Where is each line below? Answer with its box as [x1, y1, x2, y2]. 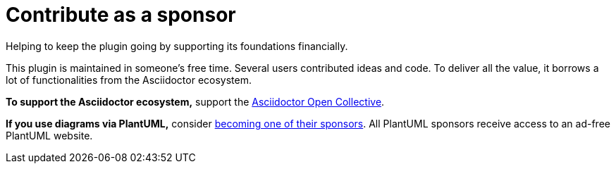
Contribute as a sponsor [6, 3, 236, 27]
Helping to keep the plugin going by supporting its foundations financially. [6, 39, 348, 52]
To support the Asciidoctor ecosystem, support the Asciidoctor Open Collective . [6, 95, 385, 108]
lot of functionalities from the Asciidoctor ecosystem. [6, 73, 252, 86]
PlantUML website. [6, 129, 93, 142]
